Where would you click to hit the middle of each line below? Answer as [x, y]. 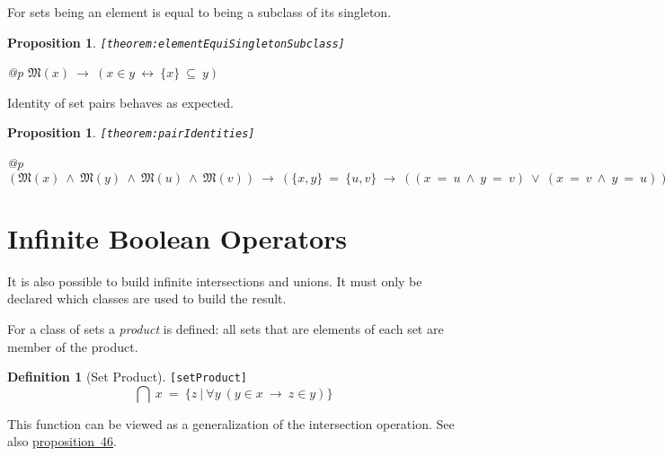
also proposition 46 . [62, 441]
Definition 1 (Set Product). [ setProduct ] [128, 377]
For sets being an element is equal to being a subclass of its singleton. [199, 12]
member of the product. [73, 346]
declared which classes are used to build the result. [147, 298]
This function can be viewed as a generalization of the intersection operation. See [231, 423]
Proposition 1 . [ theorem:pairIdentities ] [131, 132]
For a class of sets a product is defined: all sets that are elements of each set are [226, 329]
